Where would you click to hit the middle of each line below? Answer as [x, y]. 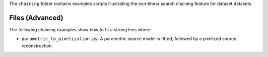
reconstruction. [37, 46]
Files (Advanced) [36, 18]
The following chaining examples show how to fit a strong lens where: [81, 29]
